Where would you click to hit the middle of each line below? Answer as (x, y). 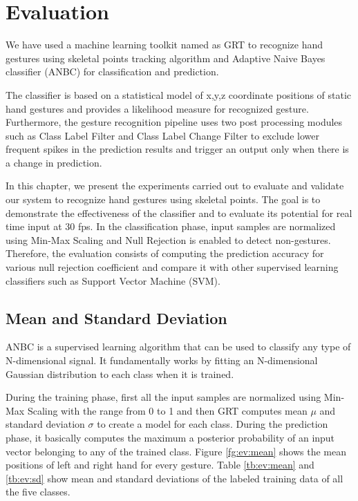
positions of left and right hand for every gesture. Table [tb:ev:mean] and (160, 465)
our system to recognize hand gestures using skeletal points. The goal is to (163, 199)
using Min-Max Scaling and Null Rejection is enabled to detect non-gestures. (168, 239)
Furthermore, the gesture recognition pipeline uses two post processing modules (174, 122)
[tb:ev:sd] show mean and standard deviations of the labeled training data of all (175, 478)
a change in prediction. (54, 162)
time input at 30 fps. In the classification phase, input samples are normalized (171, 226)
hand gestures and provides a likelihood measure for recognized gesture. (157, 108)
